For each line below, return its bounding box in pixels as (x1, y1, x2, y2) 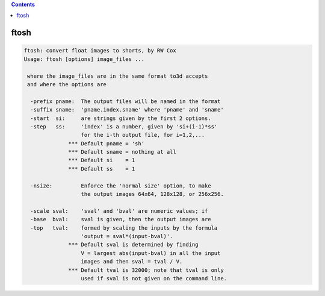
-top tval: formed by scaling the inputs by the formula (30, 224, 218, 231)
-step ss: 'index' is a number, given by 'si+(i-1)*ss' (30, 123, 218, 130)
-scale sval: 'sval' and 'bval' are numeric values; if (30, 207, 208, 214)
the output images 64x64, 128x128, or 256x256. (81, 191, 224, 198)
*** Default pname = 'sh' (68, 140, 144, 147)
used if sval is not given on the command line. (81, 275, 227, 282)
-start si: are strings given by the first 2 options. (30, 115, 211, 122)
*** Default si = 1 (68, 157, 135, 164)
